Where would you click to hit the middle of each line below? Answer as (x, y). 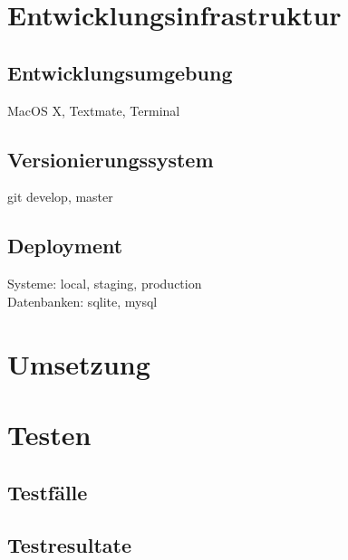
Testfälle (48, 492)
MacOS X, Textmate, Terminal (94, 110)
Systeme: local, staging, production (105, 284)
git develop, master (60, 197)
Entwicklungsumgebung (120, 72)
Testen (49, 434)
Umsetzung (79, 363)
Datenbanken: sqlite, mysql (82, 301)
